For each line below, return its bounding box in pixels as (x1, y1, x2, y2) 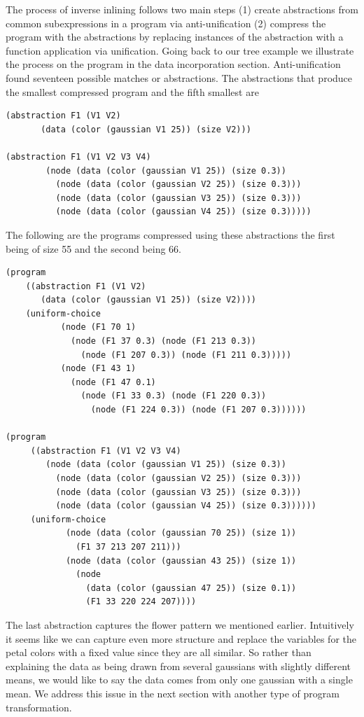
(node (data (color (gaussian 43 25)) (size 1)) (65, 555, 297, 566)
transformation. (6, 699, 72, 714)
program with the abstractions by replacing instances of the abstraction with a (6, 29, 344, 44)
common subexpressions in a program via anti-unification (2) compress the (6, 15, 326, 30)
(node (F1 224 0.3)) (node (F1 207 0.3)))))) (90, 405, 307, 415)
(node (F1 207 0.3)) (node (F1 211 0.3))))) (80, 349, 292, 360)
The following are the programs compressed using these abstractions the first (6, 227, 335, 242)
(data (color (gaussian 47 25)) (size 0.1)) (85, 583, 297, 593)
